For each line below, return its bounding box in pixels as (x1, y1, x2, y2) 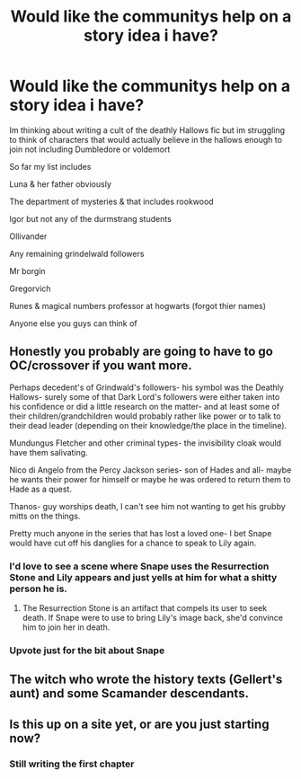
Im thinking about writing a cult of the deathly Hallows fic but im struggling (9, 124, 286, 136)
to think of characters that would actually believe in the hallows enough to (9, 134, 283, 145)
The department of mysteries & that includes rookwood (9, 196, 214, 207)
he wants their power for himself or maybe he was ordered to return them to (9, 474, 291, 484)
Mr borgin (9, 265, 47, 276)
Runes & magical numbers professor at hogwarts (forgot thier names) (9, 300, 267, 311)
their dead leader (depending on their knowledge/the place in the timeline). (9, 420, 288, 430)
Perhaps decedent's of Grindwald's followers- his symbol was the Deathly (9, 382, 285, 393)
